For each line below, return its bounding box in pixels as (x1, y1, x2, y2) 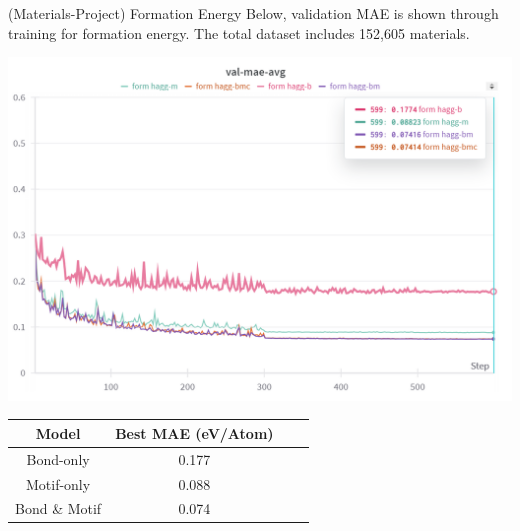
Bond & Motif (15, 498, 102, 519)
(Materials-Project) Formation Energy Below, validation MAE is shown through (8, 3, 499, 23)
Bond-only (26, 448, 90, 469)
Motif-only (25, 473, 91, 494)
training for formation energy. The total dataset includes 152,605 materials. (8, 22, 470, 43)
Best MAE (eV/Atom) (115, 422, 274, 443)
